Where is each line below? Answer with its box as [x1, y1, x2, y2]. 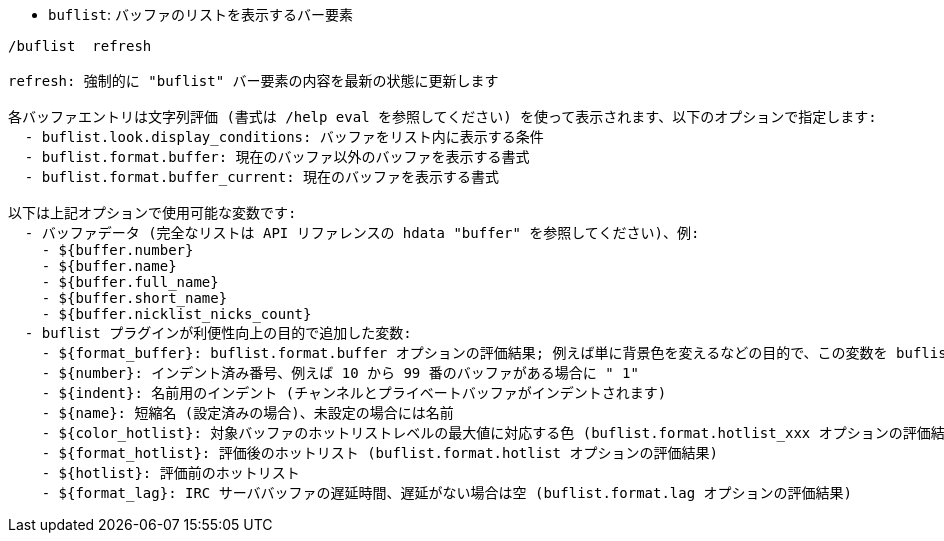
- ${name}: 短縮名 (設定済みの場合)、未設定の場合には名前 [41, 405, 454, 421]
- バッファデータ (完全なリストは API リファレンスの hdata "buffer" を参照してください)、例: [24, 225, 700, 241]
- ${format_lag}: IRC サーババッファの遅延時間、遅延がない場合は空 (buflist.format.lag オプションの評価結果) [41, 485, 853, 501]
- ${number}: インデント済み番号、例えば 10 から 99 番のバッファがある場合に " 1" [41, 365, 639, 381]
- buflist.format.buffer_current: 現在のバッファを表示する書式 [24, 169, 500, 185]
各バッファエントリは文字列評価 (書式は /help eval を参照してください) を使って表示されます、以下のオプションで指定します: [8, 109, 877, 125]
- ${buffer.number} [41, 242, 194, 258]
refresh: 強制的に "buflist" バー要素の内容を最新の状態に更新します [8, 73, 499, 89]
